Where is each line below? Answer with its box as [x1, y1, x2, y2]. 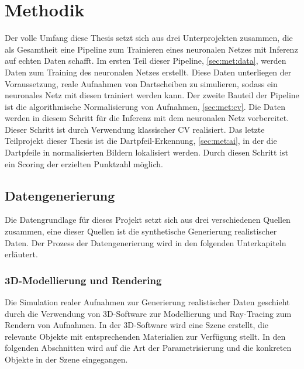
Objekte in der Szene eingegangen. [5, 353, 128, 365]
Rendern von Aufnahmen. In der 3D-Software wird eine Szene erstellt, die [5, 319, 268, 331]
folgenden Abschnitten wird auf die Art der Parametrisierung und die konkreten [5, 342, 292, 354]
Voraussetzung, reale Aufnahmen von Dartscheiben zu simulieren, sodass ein [5, 77, 278, 89]
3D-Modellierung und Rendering [5, 273, 162, 287]
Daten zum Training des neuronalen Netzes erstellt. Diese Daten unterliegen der [5, 65, 292, 78]
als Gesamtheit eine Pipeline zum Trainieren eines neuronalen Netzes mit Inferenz [5, 43, 298, 55]
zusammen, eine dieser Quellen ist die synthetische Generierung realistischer [5, 225, 277, 237]
